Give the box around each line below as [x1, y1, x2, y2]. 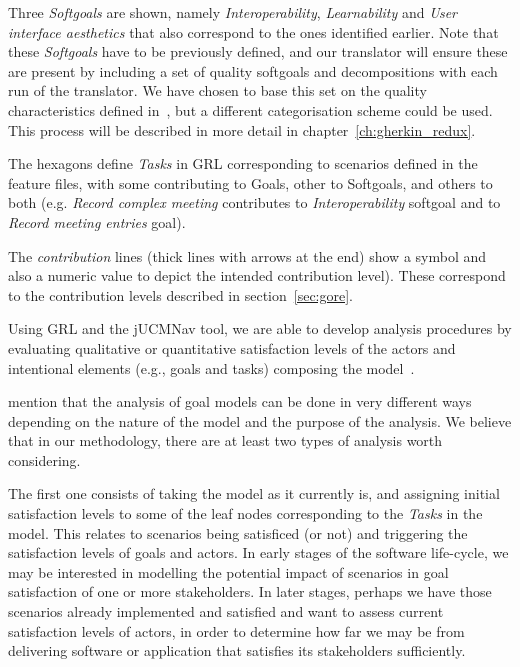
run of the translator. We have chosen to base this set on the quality [8, 80, 427, 101]
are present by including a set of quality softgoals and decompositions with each [8, 60, 498, 81]
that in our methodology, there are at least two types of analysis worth [8, 430, 443, 451]
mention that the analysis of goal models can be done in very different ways [8, 391, 472, 412]
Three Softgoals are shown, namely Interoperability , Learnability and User [8, 2, 457, 22]
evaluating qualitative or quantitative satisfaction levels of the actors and [8, 337, 456, 358]
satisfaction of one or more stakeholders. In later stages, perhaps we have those [8, 581, 492, 602]
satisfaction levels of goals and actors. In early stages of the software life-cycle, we [8, 542, 509, 563]
